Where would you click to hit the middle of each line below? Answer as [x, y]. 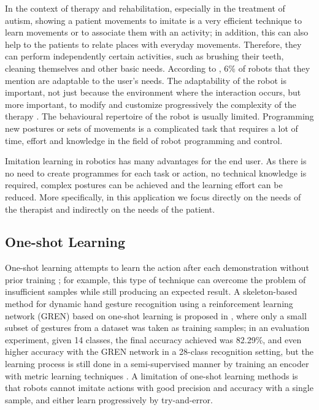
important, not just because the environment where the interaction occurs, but [153, 92]
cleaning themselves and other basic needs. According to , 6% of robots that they [158, 68]
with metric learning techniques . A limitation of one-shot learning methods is [152, 375]
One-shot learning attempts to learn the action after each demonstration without [157, 268]
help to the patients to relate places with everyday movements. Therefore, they [153, 44]
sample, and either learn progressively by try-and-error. [109, 399]
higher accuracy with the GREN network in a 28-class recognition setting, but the [159, 351]
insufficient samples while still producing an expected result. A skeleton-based [151, 291]
